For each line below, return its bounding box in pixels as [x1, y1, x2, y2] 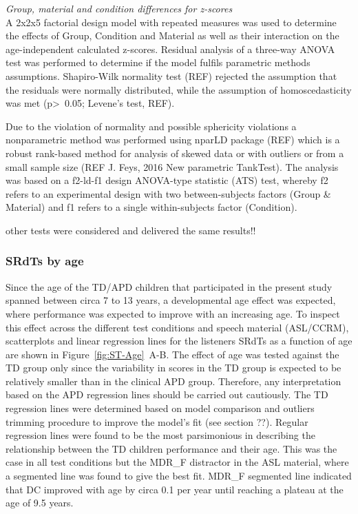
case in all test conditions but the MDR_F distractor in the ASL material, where [6, 455, 349, 469]
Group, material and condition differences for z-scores [6, 1, 233, 15]
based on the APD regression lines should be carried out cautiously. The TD [6, 387, 328, 402]
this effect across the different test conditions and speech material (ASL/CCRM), [6, 320, 349, 334]
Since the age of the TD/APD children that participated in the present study [6, 279, 333, 294]
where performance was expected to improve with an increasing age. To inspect [6, 306, 340, 320]
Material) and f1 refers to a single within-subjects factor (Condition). [6, 200, 297, 214]
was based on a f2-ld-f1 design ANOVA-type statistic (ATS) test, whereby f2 [6, 173, 328, 187]
